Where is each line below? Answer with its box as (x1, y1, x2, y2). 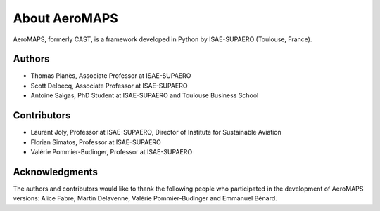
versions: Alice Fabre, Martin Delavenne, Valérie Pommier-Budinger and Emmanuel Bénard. (13, 194, 277, 203)
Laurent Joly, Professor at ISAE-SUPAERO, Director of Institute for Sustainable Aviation (30, 128, 281, 137)
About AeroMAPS (13, 11, 119, 26)
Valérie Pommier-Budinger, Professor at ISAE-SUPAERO (30, 147, 193, 156)
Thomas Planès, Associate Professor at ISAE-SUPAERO (30, 72, 191, 80)
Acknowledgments (13, 165, 99, 178)
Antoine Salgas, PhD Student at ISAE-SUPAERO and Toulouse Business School (30, 91, 259, 100)
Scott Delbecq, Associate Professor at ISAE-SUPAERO (30, 81, 188, 90)
